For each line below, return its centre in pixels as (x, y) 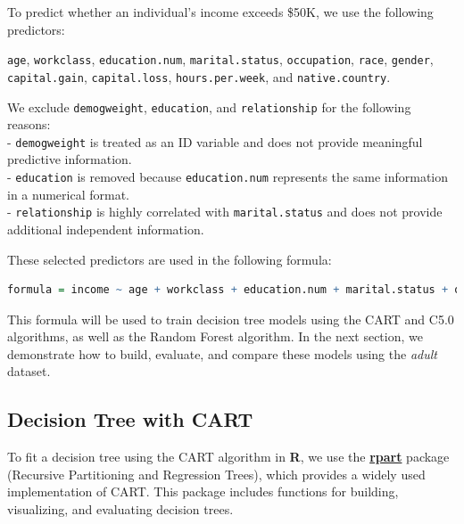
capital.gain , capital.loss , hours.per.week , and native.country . (199, 76)
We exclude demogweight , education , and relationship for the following (209, 106)
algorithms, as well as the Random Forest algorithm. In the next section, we (215, 336)
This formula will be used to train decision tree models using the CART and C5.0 (231, 319)
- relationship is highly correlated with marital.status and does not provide (225, 212)
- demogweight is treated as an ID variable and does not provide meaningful (215, 141)
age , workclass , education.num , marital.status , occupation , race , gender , (220, 59)
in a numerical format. (68, 194)
